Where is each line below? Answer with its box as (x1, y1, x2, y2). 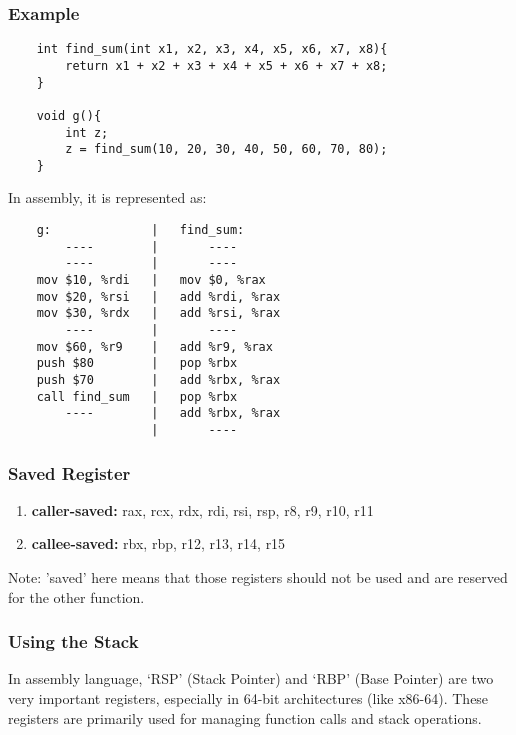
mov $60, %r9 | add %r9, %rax (36, 339, 273, 354)
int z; (65, 125, 109, 140)
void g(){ (36, 108, 102, 123)
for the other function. (8, 586, 145, 607)
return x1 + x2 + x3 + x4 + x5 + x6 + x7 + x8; (65, 58, 388, 73)
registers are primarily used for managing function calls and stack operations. (8, 707, 482, 728)
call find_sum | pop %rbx (36, 389, 238, 404)
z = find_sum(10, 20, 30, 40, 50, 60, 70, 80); (65, 142, 388, 157)
